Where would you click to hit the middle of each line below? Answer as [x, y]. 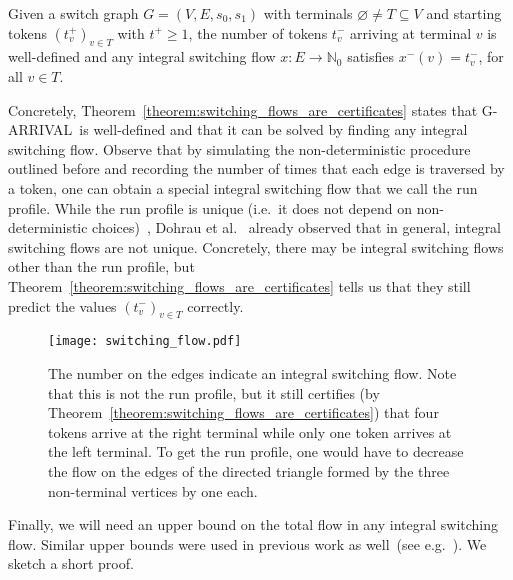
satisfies [371, 56]
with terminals [308, 13]
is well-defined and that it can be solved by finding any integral [273, 129]
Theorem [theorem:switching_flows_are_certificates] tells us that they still [239, 285]
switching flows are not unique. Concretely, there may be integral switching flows [256, 246]
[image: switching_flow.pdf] [145, 341]
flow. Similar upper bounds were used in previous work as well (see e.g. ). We [247, 543]
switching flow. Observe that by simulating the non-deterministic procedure [239, 148]
